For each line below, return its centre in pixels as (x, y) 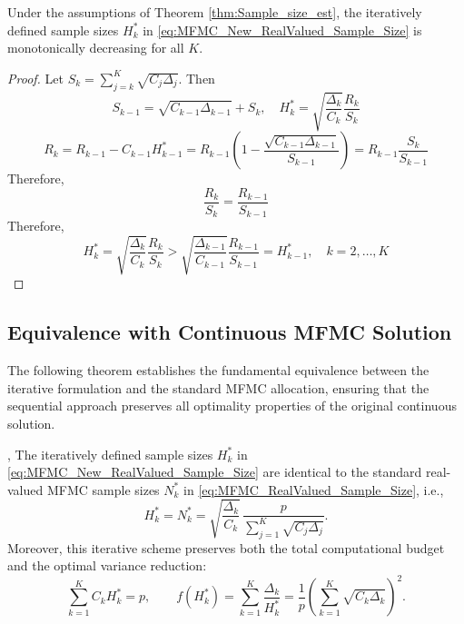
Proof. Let (35, 78)
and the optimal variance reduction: (107, 565)
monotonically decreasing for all (96, 48)
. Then (197, 78)
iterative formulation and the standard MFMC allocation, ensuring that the (218, 387)
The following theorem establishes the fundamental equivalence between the (218, 370)
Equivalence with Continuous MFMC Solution (230, 332)
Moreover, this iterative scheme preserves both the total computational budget (226, 547)
